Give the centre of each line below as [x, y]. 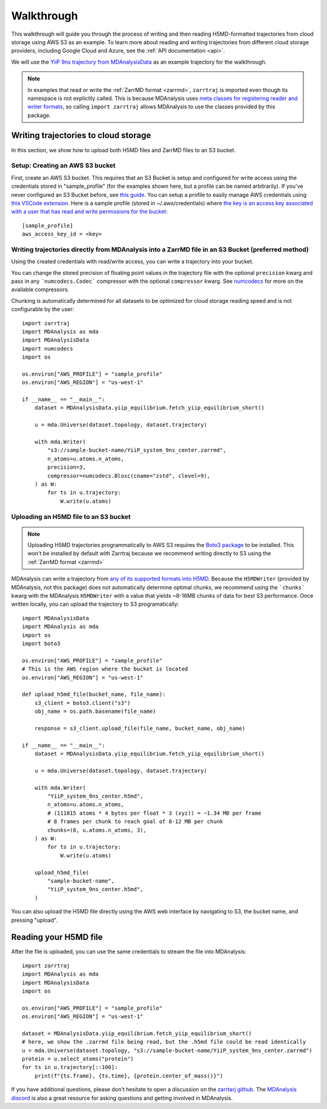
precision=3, [67, 467]
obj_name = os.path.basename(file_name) [95, 711]
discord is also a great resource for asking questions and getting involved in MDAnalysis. [122, 1098]
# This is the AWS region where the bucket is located [105, 669]
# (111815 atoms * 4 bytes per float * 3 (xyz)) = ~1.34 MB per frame [154, 813]
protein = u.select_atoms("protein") [78, 1059]
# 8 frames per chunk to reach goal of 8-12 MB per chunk [135, 822]
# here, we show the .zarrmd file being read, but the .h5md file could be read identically [164, 1042]
